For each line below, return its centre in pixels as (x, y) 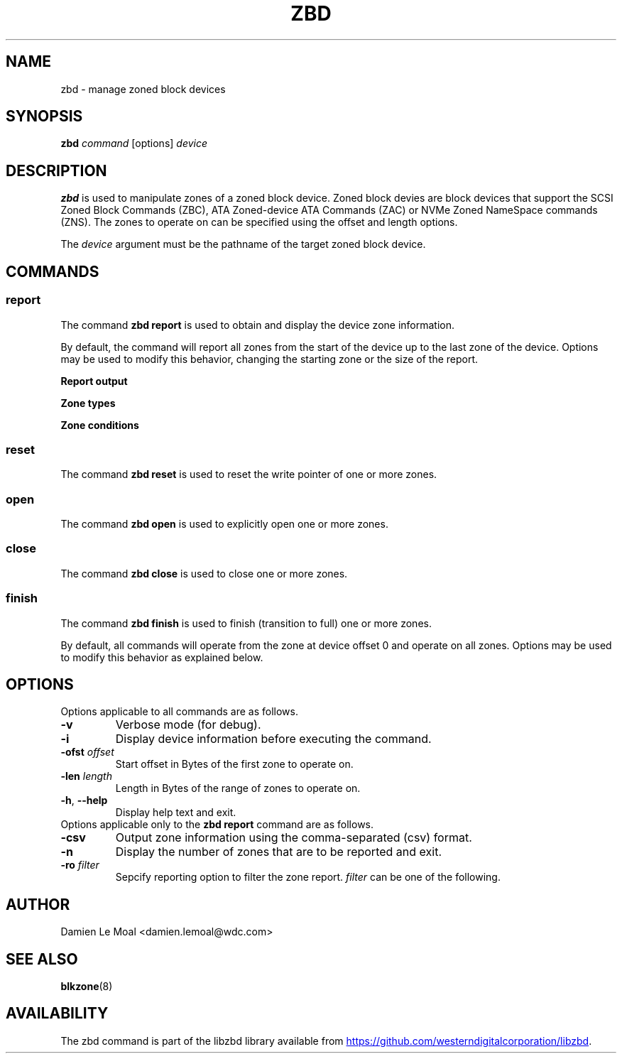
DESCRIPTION (56, 170)
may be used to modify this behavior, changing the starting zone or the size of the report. (269, 359)
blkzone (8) (87, 987)
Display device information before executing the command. (273, 739)
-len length (86, 776)
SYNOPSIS (44, 116)
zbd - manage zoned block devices (143, 89)
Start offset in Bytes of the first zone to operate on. (234, 764)
